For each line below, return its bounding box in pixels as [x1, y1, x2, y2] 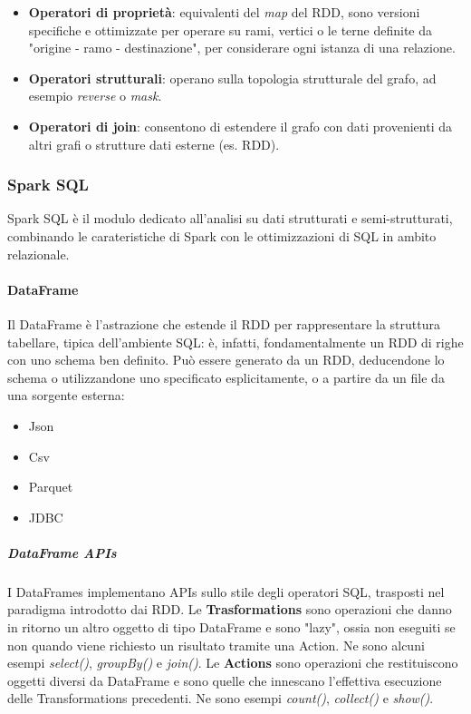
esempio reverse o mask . [28, 86, 162, 105]
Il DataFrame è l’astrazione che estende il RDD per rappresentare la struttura [7, 314, 440, 333]
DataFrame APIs [7, 543, 117, 562]
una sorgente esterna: [7, 386, 125, 405]
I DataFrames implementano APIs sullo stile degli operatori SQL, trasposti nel [7, 582, 445, 601]
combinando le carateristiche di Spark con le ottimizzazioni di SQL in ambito [7, 226, 437, 245]
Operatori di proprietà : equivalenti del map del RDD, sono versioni [28, 3, 420, 21]
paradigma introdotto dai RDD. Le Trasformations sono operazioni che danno [7, 600, 452, 619]
